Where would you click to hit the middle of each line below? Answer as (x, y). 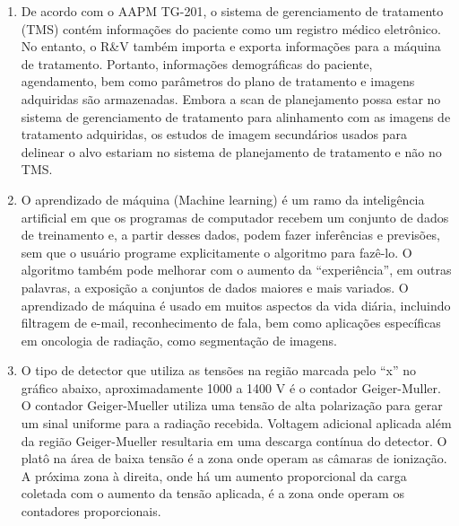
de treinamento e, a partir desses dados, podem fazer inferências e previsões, (230, 235)
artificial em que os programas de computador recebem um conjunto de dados (235, 217)
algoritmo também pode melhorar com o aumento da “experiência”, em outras (236, 270)
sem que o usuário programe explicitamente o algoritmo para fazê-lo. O (217, 252)
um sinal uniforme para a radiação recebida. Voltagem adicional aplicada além (236, 423)
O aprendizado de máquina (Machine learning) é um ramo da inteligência (223, 199)
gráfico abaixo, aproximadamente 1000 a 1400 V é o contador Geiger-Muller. (231, 387)
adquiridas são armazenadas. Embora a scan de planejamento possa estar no (231, 98)
